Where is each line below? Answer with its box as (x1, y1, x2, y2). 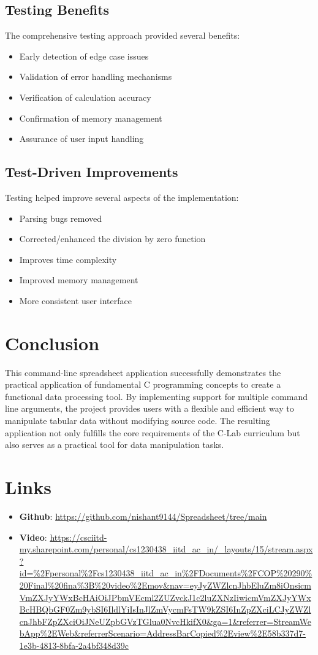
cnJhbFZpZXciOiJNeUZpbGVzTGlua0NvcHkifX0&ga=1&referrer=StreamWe (19, 614, 312, 627)
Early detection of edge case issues (19, 49, 149, 62)
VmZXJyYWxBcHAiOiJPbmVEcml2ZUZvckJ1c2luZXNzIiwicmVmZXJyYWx (19, 590, 311, 603)
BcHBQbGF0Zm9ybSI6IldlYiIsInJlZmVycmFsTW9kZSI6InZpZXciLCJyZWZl (19, 603, 311, 616)
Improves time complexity (19, 253, 117, 265)
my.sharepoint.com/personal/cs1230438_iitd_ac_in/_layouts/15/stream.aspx (19, 543, 313, 555)
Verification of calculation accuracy (19, 90, 151, 103)
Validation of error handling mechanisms (19, 70, 172, 83)
